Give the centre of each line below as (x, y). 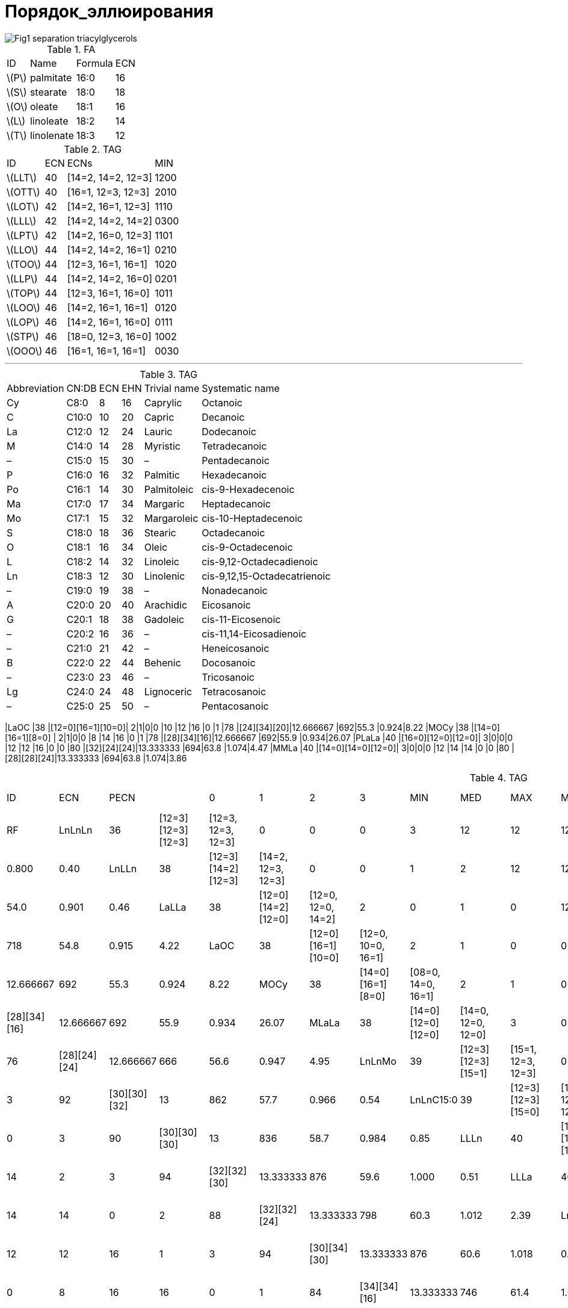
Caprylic (163, 402)
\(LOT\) (23, 206)
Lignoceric (168, 691)
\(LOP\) (23, 322)
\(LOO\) (23, 307)
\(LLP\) (22, 278)
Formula (94, 63)
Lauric (158, 431)
